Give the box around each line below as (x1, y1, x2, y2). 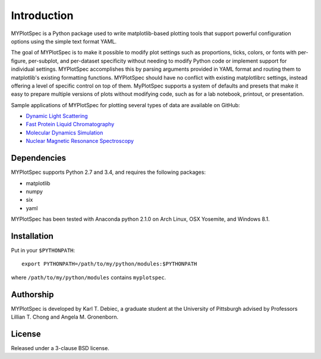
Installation (11, 231, 53, 241)
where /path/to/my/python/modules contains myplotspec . (11, 274, 166, 281)
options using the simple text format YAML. (11, 38, 117, 45)
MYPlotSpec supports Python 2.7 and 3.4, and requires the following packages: (11, 168, 206, 176)
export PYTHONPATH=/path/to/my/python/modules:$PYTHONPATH (21, 261, 197, 267)
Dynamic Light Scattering (26, 113, 89, 120)
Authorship (11, 289, 54, 299)
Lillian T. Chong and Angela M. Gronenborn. (11, 313, 119, 321)
